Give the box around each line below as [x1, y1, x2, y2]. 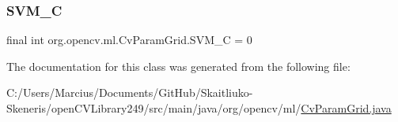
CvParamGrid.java [301, 100, 392, 116]
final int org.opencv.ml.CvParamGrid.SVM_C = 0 [6, 31, 252, 48]
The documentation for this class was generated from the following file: [6, 57, 351, 74]
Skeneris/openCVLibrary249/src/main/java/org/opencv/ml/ [6, 100, 301, 116]
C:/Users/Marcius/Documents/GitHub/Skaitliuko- [6, 84, 253, 101]
